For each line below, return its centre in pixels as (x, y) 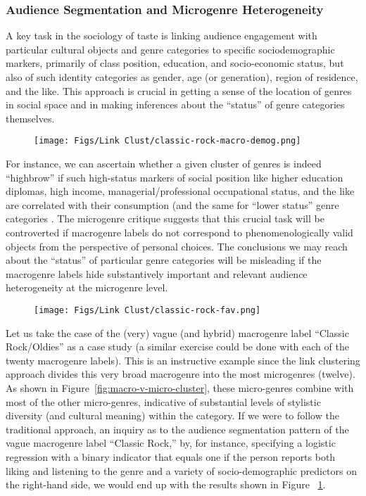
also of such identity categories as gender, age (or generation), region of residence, (182, 77)
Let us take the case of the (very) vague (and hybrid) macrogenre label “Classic (177, 332)
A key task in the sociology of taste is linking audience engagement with (162, 36)
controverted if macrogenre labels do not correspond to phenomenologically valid (179, 232)
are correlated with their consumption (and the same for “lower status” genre (172, 204)
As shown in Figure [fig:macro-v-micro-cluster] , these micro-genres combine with (180, 388)
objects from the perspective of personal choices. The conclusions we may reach (177, 246)
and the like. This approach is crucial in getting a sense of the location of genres (179, 90)
